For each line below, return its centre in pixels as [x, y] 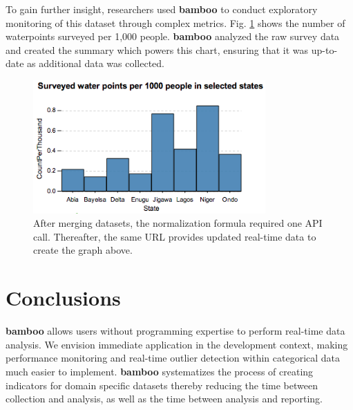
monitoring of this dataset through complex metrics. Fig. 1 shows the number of [175, 22]
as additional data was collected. [96, 63]
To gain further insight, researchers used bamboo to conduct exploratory [162, 9]
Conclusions [63, 298]
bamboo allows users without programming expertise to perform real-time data [175, 331]
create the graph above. [83, 250]
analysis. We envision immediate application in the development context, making [177, 344]
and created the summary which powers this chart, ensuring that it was [157, 49]
